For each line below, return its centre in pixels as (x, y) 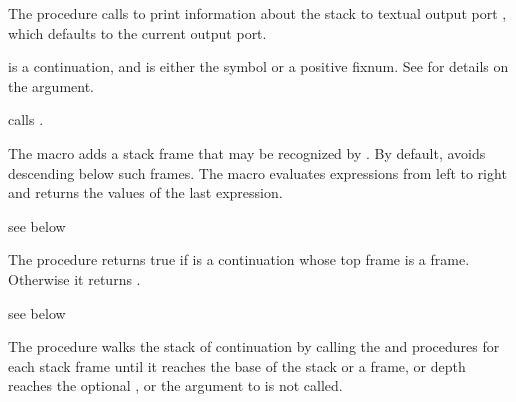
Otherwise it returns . (74, 278)
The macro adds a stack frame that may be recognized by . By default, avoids (247, 152)
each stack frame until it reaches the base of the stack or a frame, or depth (237, 365)
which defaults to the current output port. (137, 32)
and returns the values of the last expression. (145, 192)
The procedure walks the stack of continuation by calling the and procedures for (254, 346)
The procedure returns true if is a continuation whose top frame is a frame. (239, 259)
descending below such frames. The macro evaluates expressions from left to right (257, 172)
